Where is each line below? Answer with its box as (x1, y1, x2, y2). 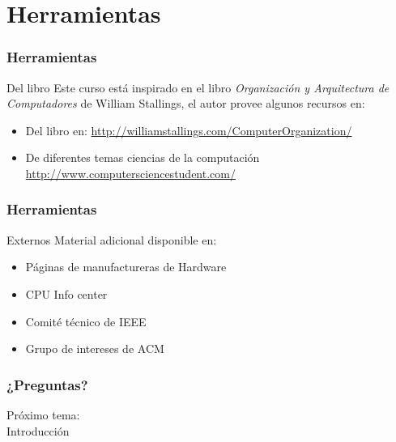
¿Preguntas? (6, 374, 88, 394)
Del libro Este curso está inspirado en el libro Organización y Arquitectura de (6, 79, 390, 96)
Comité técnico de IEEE (25, 312, 147, 329)
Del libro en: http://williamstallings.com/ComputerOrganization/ (25, 121, 352, 138)
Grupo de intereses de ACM (25, 340, 164, 357)
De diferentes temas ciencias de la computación (25, 149, 260, 166)
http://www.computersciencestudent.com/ (25, 164, 236, 181)
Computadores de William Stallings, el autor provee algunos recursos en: (6, 95, 365, 112)
